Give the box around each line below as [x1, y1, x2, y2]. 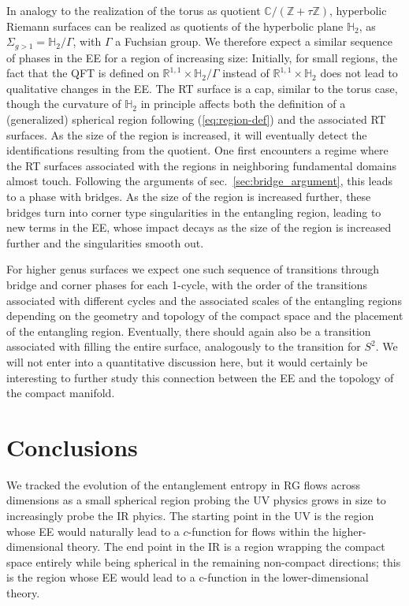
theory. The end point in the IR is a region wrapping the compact [67, 538, 385, 555]
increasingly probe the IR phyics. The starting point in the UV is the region [6, 507, 374, 524]
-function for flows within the [188, 522, 329, 539]
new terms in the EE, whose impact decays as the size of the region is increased [6, 219, 392, 236]
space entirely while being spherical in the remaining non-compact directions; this [6, 553, 401, 570]
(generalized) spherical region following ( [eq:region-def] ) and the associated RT [6, 111, 386, 128]
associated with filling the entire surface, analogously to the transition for [6, 338, 361, 355]
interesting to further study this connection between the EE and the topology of [6, 369, 394, 385]
